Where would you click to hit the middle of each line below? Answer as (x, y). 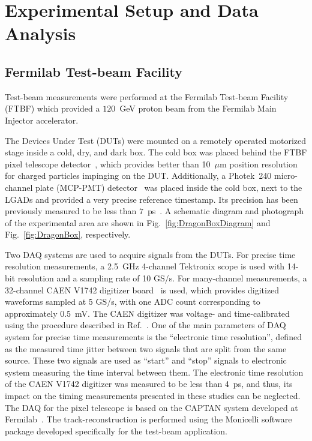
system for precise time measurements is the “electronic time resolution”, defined (153, 337)
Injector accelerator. (42, 120)
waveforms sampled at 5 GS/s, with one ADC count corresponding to (133, 301)
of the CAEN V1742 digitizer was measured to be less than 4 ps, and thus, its (149, 384)
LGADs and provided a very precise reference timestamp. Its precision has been (151, 199)
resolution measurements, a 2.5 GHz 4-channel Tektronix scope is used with (145, 266)
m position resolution (258, 163)
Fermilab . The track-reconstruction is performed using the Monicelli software (148, 419)
